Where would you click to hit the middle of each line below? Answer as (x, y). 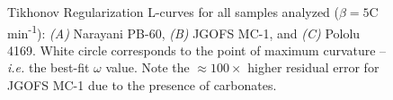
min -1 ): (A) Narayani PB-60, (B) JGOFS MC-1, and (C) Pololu (184, 31)
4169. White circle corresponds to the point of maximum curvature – (197, 50)
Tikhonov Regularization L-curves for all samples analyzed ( (174, 12)
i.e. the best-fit (49, 67)
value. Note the (147, 67)
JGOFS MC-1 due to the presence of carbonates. (142, 85)
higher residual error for (313, 67)
